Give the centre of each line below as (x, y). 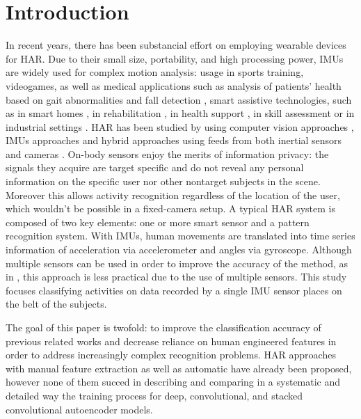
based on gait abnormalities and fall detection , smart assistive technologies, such (179, 99)
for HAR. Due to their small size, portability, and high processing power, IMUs (175, 58)
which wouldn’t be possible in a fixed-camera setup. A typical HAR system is (170, 208)
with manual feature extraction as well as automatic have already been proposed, (179, 368)
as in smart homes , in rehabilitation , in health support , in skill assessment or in (180, 113)
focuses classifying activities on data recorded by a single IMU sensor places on (174, 290)
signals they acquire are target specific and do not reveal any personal (155, 167)
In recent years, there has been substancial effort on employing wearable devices (176, 45)
